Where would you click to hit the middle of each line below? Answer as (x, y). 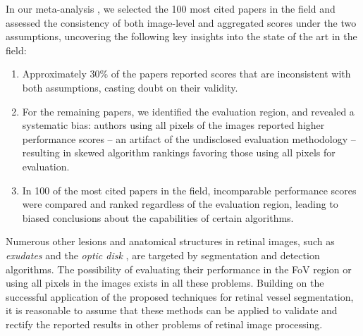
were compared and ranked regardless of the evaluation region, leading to (180, 204)
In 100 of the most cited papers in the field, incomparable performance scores (189, 190)
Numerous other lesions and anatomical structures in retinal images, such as (170, 241)
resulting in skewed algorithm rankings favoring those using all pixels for (179, 153)
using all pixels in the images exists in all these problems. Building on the (165, 283)
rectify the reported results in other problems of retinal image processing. (164, 324)
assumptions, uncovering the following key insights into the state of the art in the (181, 36)
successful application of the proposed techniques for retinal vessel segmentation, (180, 296)
